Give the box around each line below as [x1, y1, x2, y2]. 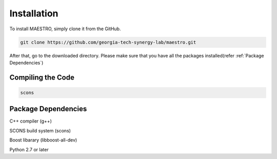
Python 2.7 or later [9, 146, 49, 152]
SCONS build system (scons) [9, 127, 71, 133]
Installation [9, 8, 58, 19]
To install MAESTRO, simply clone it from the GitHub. [9, 26, 121, 32]
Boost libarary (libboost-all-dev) [9, 137, 77, 143]
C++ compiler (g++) [9, 118, 52, 124]
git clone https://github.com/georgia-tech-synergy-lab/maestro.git [20, 39, 196, 45]
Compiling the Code [9, 73, 74, 82]
